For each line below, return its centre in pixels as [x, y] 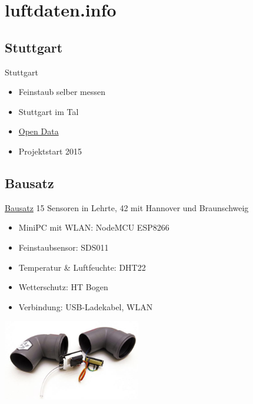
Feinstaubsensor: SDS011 [64, 247]
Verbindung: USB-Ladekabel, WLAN [86, 306]
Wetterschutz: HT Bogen [63, 287]
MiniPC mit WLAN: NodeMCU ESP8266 [94, 227]
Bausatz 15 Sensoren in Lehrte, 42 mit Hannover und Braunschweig [127, 207]
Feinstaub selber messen [62, 92]
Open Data [39, 131]
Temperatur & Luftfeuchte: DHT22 [82, 267]
